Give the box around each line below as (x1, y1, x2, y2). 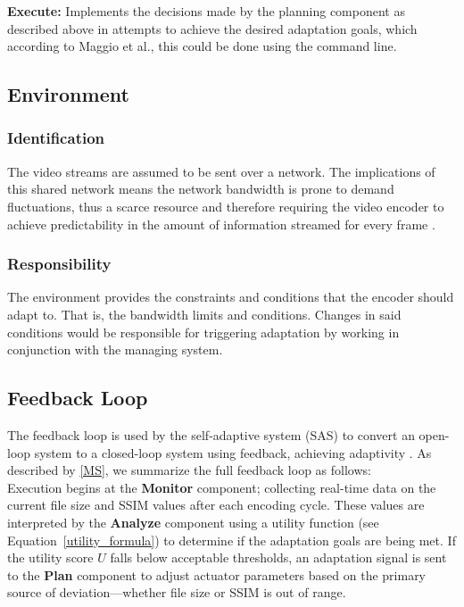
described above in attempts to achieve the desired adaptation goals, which (7, 19, 418, 37)
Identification (7, 127, 105, 149)
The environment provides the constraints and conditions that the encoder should (7, 287, 454, 306)
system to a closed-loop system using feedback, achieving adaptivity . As (34, 443, 432, 461)
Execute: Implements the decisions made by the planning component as (7, 2, 405, 20)
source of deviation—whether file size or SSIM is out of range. (7, 583, 346, 602)
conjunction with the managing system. (7, 340, 223, 359)
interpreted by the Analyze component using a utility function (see (7, 512, 379, 531)
